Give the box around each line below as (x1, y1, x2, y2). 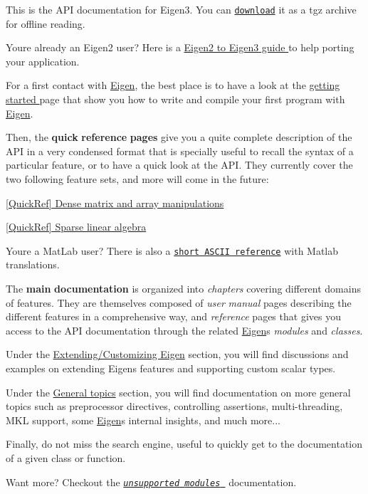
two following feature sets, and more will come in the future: (6, 172, 269, 186)
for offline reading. (6, 16, 85, 31)
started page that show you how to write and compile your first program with (6, 92, 345, 107)
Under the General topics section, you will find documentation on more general (6, 384, 351, 399)
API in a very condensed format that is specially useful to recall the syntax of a (6, 143, 354, 158)
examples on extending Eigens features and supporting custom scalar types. (6, 361, 336, 375)
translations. (6, 257, 60, 272)
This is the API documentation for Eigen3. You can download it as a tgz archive (6, 2, 357, 16)
